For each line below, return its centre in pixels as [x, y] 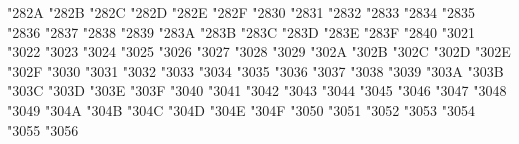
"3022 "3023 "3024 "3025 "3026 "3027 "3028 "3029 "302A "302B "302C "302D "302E [259, 51]
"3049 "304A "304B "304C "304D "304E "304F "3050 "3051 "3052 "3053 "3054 [241, 109]
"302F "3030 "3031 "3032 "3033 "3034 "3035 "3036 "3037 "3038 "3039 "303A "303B [255, 70]
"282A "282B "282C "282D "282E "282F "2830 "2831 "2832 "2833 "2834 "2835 [241, 12]
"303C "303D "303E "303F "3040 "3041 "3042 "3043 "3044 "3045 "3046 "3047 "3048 [257, 90]
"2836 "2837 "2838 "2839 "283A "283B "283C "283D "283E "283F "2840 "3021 [241, 31]
